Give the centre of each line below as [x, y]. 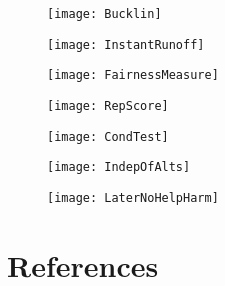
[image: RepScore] [108, 105]
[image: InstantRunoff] [126, 44]
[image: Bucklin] [104, 14]
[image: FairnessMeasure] [133, 75]
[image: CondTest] [108, 136]
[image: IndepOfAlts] [119, 167]
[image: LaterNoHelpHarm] [133, 197]
